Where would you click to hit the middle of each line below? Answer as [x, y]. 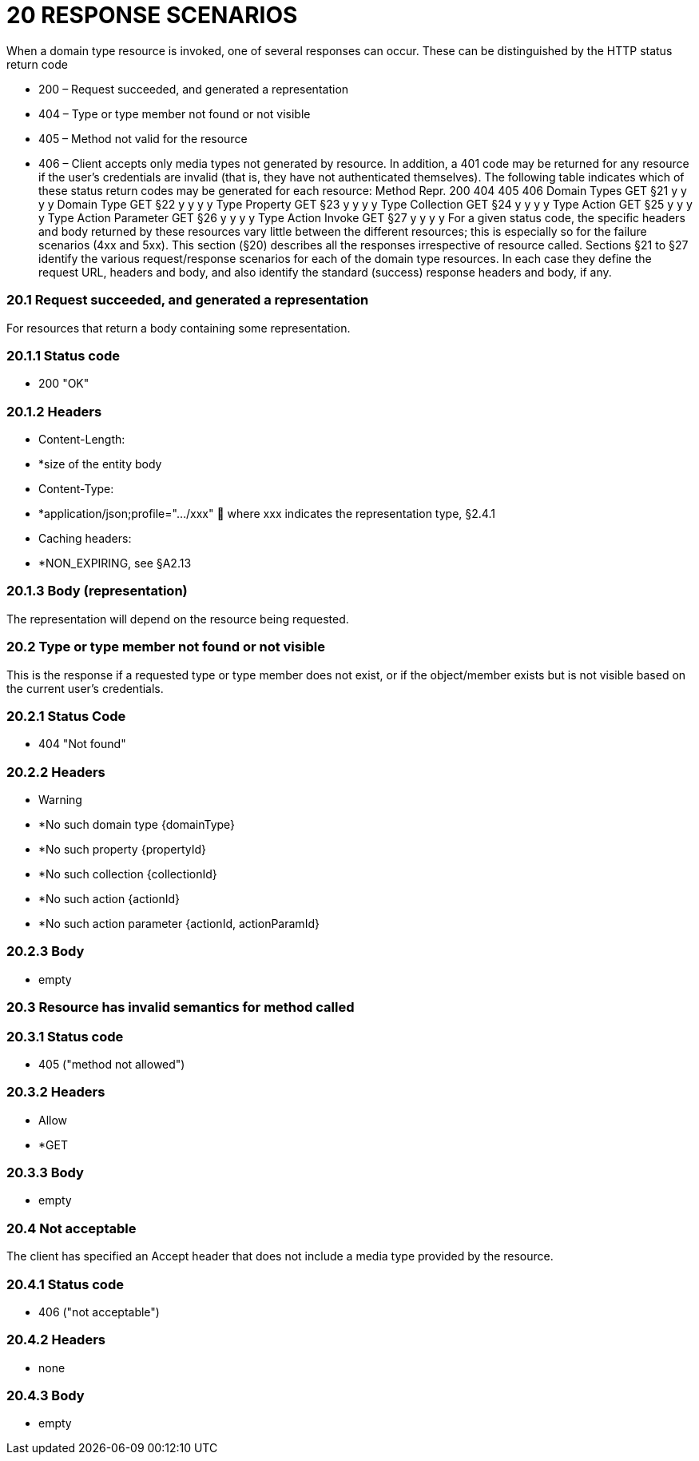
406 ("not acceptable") [99, 1312]
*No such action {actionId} [109, 899]
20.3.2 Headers [56, 1092]
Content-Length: [82, 439]
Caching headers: [85, 538]
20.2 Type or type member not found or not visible [166, 647]
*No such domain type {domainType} [137, 824]
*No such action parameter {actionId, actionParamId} [179, 924]
